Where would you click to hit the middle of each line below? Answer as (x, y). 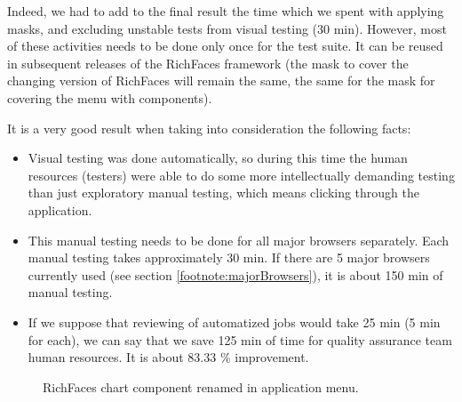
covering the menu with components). (110, 97)
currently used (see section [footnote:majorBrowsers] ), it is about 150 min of (235, 274)
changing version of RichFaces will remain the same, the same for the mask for (221, 80)
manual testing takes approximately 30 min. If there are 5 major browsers (229, 257)
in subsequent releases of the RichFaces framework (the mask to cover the (208, 63)
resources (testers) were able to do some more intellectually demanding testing (241, 175)
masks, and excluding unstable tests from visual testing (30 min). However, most (227, 28)
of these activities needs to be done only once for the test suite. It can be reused (225, 46)
